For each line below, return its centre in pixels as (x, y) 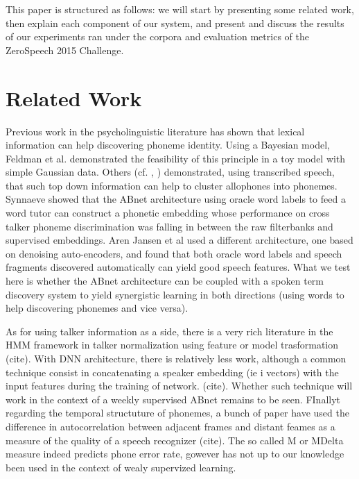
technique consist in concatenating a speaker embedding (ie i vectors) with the (172, 372)
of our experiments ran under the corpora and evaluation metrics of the (157, 36)
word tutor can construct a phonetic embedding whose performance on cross (168, 213)
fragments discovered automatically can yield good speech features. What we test (178, 267)
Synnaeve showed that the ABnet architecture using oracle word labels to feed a (176, 199)
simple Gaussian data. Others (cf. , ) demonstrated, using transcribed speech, (170, 172)
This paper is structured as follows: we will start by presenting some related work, (180, 9)
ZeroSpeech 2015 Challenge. (65, 50)
